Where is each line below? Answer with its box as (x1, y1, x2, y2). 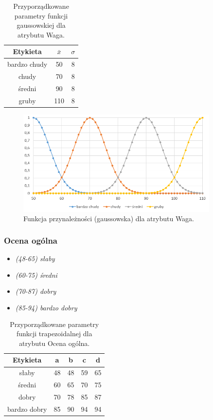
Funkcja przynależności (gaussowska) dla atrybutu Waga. (23, 213, 195, 224)
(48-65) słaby (15, 253, 55, 264)
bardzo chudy (7, 59, 48, 69)
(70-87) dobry (15, 286, 56, 296)
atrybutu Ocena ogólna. (19, 338, 90, 348)
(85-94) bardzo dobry (15, 303, 77, 313)
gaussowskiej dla (17, 20, 66, 30)
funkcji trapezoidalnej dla (16, 328, 92, 339)
